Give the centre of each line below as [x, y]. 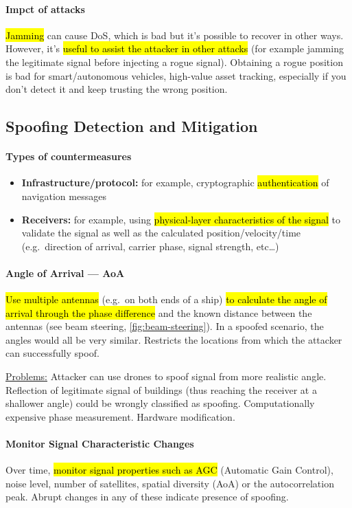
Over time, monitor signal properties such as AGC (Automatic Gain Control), [169, 470]
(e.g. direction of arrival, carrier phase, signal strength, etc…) [150, 246]
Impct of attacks [45, 9]
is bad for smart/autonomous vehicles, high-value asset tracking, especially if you [176, 75]
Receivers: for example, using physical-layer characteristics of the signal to [181, 219]
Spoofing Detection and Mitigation [132, 126]
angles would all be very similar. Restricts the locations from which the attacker [174, 339]
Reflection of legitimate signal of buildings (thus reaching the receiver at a [161, 389]
